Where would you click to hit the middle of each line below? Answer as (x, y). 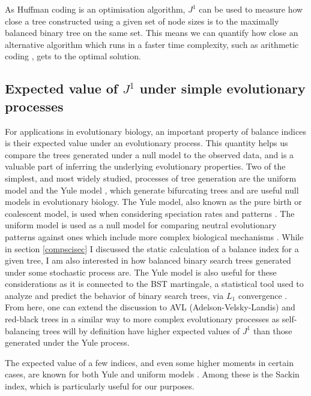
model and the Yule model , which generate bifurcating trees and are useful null (152, 190)
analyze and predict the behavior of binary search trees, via (114, 295)
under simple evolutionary (222, 88)
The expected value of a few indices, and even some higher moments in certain (149, 362)
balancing (23, 330)
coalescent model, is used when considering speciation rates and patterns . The (150, 213)
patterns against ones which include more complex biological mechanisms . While (154, 236)
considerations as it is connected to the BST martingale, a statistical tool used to (154, 284)
